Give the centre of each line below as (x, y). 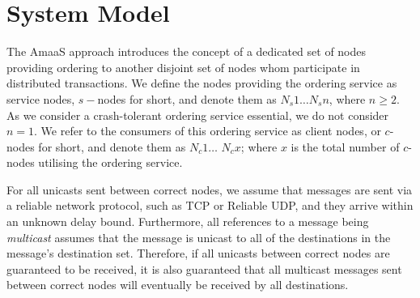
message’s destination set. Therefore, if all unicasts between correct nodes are (198, 253)
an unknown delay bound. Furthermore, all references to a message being (188, 221)
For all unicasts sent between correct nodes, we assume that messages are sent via (210, 189)
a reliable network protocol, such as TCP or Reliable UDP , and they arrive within (210, 205)
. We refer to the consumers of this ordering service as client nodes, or (208, 131)
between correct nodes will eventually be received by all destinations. (178, 285)
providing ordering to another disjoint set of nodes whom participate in (183, 67)
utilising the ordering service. (110, 162)
